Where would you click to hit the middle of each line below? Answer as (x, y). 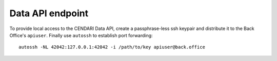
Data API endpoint (49, 13)
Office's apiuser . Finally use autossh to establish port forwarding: (81, 35)
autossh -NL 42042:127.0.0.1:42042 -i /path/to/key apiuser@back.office (112, 47)
